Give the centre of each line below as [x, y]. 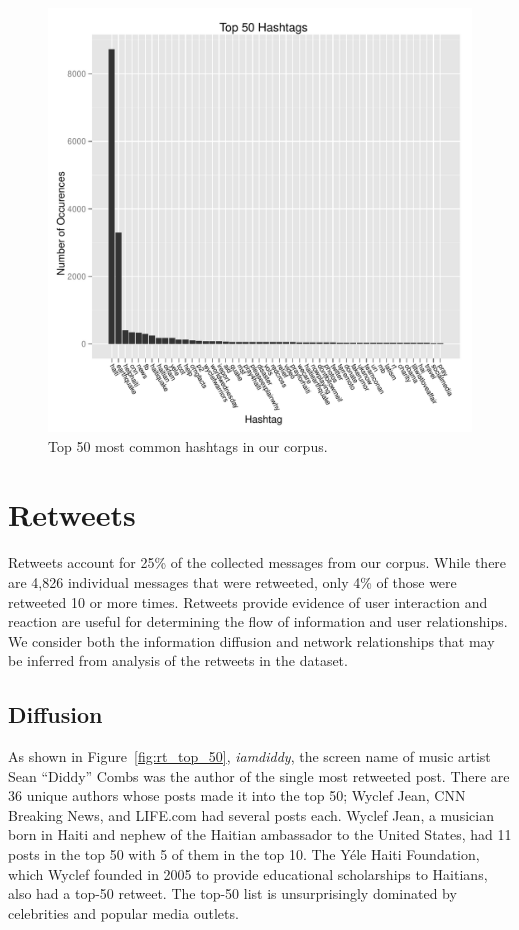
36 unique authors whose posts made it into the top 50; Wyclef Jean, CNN [237, 795]
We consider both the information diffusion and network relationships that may [251, 640]
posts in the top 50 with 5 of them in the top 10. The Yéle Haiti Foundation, [244, 854]
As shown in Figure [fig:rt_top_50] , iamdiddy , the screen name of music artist [249, 756]
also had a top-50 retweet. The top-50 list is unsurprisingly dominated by [232, 893]
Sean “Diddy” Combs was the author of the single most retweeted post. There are [259, 775]
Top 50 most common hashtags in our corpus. [188, 445]
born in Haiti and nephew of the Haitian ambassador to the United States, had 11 [260, 834]
